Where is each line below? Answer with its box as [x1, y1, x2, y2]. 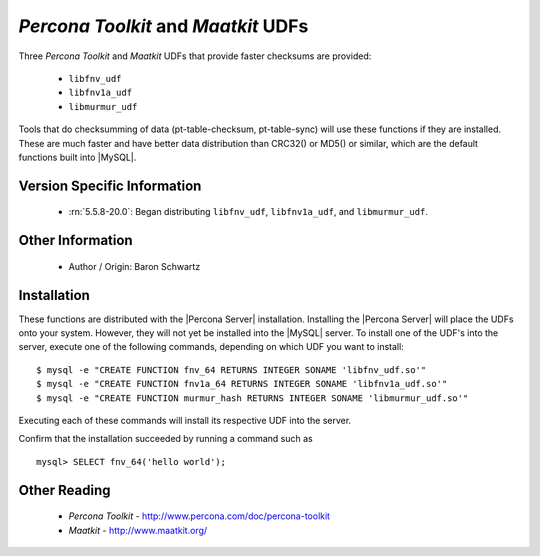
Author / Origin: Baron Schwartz [68, 260, 201, 272]
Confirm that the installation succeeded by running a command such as [18, 433, 314, 445]
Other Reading [18, 481, 111, 499]
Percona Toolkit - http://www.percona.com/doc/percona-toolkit [68, 510, 330, 522]
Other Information [18, 232, 134, 249]
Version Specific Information [18, 177, 202, 194]
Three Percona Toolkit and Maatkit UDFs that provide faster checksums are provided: [18, 50, 372, 62]
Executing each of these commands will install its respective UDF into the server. [18, 414, 352, 426]
